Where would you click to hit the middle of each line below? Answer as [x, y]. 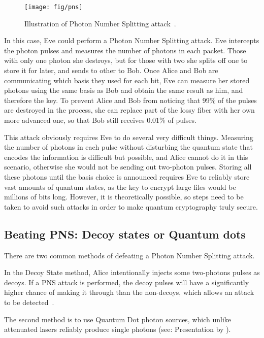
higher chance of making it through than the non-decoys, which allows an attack [129, 292]
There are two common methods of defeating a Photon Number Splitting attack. [129, 255]
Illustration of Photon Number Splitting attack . [100, 23]
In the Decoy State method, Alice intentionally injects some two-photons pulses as [132, 272]
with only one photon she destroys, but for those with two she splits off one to [126, 60]
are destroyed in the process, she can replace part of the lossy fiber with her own [129, 110]
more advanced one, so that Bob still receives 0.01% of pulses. [100, 120]
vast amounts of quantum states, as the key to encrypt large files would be [120, 187]
